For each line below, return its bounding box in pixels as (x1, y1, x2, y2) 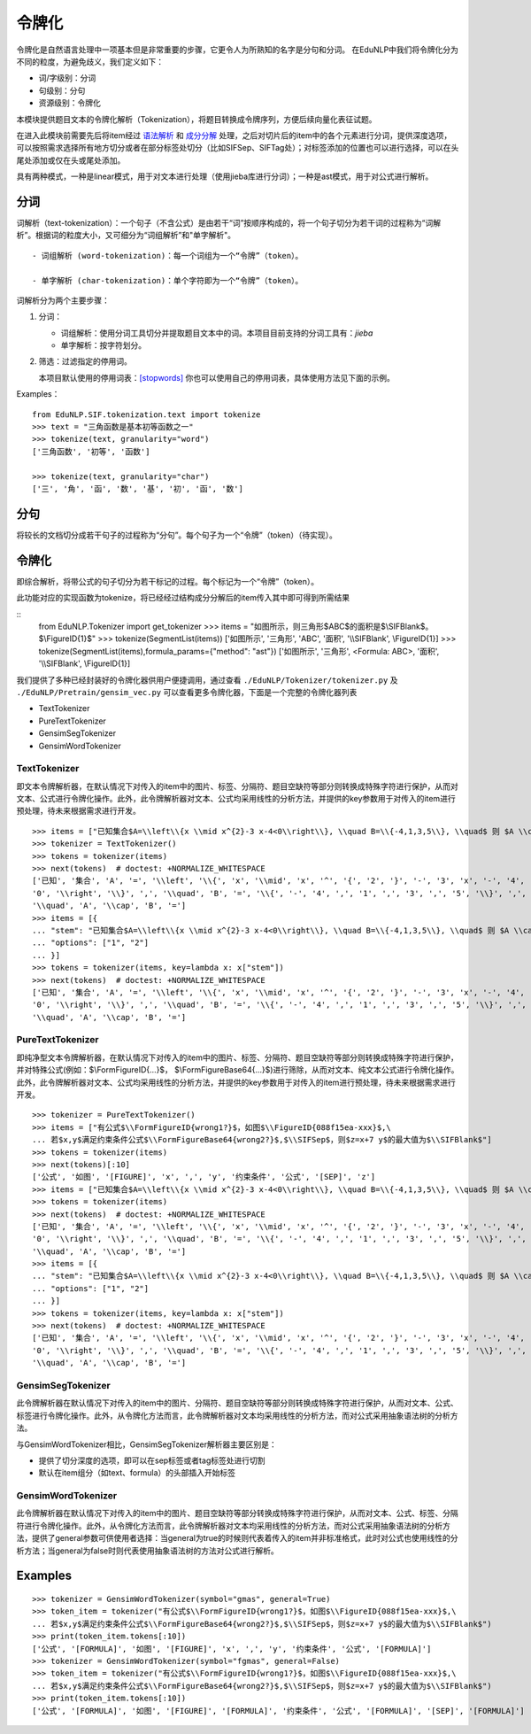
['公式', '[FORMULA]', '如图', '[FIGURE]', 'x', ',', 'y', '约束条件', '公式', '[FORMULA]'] (32, 1644, 432, 1653)
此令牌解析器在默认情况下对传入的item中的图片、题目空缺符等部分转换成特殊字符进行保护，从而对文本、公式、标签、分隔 (16, 1508, 459, 1519)
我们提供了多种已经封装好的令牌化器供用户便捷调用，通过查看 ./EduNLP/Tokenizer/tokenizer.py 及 (16, 674, 398, 685)
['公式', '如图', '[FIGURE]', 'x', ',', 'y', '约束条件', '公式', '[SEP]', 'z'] (32, 1172, 376, 1182)
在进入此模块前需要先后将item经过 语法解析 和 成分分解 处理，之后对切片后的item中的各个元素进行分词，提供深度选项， (16, 129, 452, 141)
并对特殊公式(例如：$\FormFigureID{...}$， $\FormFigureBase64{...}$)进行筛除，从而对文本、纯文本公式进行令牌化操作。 (16, 1064, 459, 1075)
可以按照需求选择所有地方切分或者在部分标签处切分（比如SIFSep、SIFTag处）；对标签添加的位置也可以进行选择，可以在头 (16, 143, 459, 153)
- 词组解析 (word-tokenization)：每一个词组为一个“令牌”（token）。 (32, 251, 304, 260)
